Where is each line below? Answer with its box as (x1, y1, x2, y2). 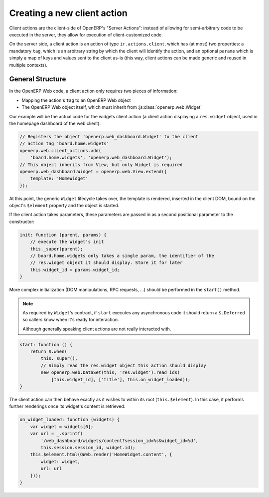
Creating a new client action (9, 7, 128, 18)
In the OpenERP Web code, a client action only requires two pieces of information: (9, 88, 178, 94)
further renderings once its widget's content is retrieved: (9, 403, 126, 409)
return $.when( (30, 349, 67, 354)
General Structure (9, 75, 66, 83)
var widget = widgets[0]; (30, 424, 94, 429)
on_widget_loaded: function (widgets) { (19, 417, 120, 423)
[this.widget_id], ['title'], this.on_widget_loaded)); (51, 377, 191, 382)
